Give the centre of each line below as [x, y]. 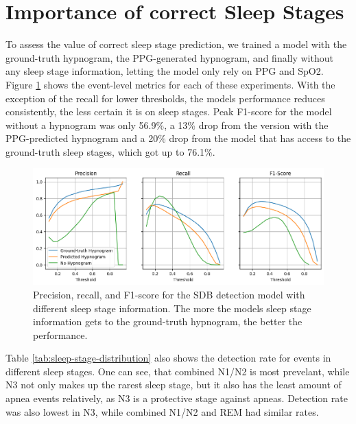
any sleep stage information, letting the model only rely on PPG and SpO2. [165, 71]
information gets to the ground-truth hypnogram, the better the [168, 321]
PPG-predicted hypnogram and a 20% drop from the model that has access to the [178, 138]
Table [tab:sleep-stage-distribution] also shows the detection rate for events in [168, 358]
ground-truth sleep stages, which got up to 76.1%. [110, 151]
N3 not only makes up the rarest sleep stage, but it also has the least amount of [174, 385]
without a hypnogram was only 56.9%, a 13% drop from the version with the [167, 125]
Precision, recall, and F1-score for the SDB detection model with [169, 294]
